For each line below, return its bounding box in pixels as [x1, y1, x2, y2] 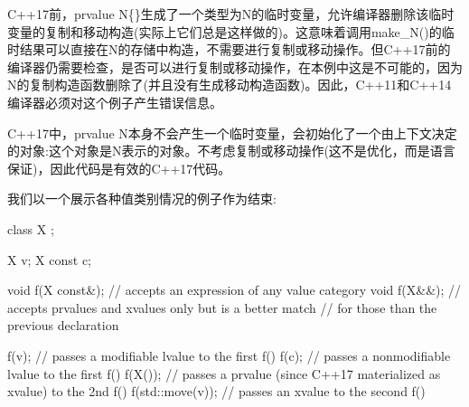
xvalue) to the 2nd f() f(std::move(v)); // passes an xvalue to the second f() [7, 382, 426, 401]
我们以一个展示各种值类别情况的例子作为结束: [7, 189, 277, 208]
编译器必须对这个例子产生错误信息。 [7, 92, 222, 111]
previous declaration [7, 316, 119, 335]
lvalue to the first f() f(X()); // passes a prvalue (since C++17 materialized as [7, 364, 441, 383]
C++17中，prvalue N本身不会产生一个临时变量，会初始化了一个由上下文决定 [7, 123, 457, 142]
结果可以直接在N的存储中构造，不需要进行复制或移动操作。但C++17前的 [19, 40, 451, 59]
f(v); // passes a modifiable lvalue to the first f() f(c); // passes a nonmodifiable [7, 345, 451, 364]
